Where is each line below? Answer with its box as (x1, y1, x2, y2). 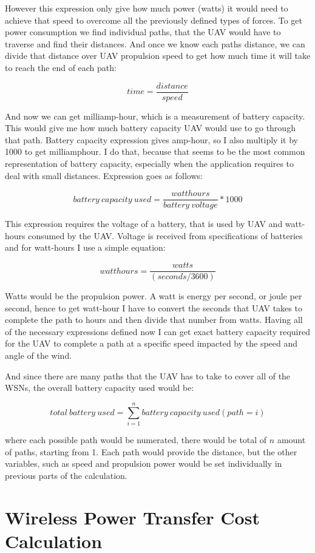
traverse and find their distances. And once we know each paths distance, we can (5, 37, 305, 50)
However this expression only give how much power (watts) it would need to (5, 2, 288, 14)
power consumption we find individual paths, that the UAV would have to (5, 25, 281, 38)
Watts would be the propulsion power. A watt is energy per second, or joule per (5, 290, 302, 302)
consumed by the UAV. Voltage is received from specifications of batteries (28, 229, 303, 242)
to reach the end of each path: (5, 61, 117, 73)
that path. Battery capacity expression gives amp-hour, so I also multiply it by (5, 133, 298, 146)
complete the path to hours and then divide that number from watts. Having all (5, 313, 303, 326)
